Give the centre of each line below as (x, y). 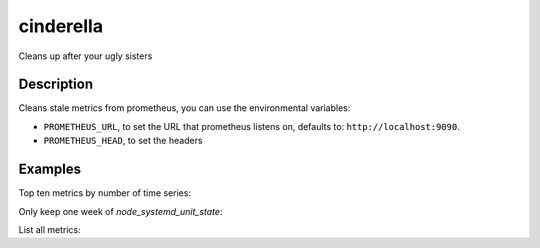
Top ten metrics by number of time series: (105, 193)
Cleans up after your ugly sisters (85, 56)
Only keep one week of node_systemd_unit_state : (120, 211)
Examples (50, 169)
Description (56, 84)
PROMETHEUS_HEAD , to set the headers (123, 141)
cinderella (61, 26)
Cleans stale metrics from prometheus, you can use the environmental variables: (184, 108)
